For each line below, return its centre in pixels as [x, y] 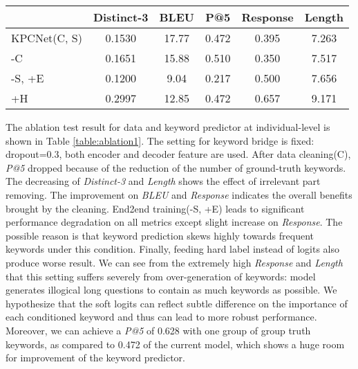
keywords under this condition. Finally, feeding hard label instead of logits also [172, 249]
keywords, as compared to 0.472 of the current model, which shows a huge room [175, 344]
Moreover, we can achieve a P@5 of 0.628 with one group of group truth [158, 330]
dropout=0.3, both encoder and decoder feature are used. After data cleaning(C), [178, 154]
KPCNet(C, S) [47, 38]
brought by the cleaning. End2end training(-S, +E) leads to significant [155, 208]
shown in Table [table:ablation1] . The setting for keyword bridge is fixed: [160, 140]
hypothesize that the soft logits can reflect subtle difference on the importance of [177, 303]
